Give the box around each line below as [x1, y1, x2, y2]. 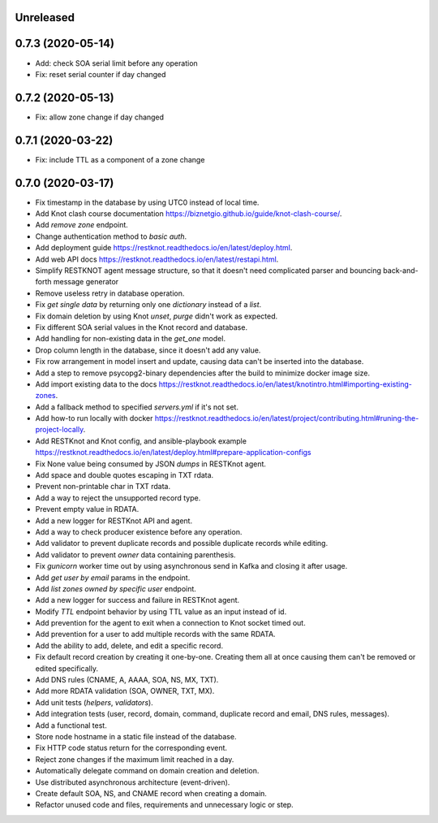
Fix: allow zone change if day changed [35, 112, 165, 122]
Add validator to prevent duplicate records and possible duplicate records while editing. [35, 539, 328, 548]
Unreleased [15, 11, 75, 24]
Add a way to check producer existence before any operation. [35, 526, 243, 536]
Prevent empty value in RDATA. [35, 505, 140, 514]
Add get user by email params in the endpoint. [35, 573, 191, 583]
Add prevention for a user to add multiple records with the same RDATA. [35, 630, 276, 639]
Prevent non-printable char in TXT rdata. [35, 482, 170, 492]
